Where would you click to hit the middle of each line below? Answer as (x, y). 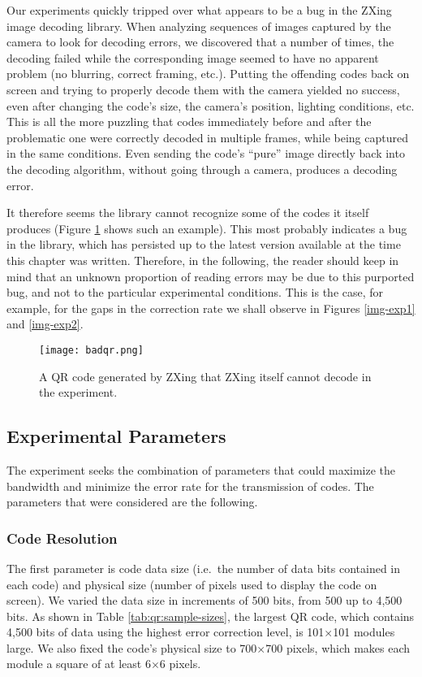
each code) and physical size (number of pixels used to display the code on (192, 584)
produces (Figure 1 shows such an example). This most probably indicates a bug (207, 228)
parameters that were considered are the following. (132, 502)
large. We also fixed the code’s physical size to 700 (132, 647)
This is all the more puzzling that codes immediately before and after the (189, 122)
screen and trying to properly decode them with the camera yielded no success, (203, 89)
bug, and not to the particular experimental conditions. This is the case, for (195, 292)
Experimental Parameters (116, 436)
